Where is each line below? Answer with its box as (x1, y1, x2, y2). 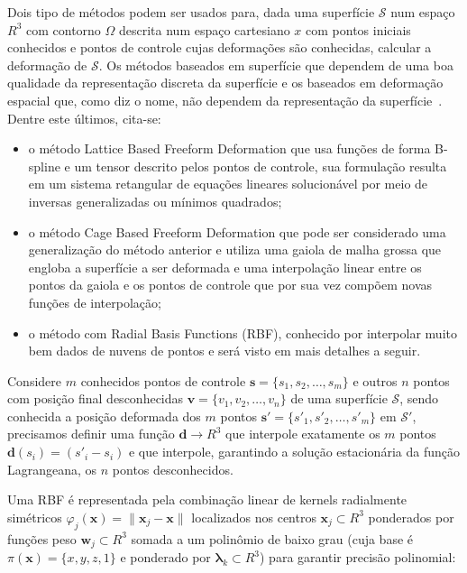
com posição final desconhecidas (7, 389, 184, 408)
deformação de (7, 55, 87, 74)
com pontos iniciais (306, 20, 411, 39)
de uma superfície (290, 389, 388, 408)
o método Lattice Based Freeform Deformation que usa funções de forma (28, 139, 431, 158)
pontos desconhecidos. (112, 459, 233, 478)
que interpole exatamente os (225, 424, 380, 443)
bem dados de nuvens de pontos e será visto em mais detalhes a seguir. (28, 341, 421, 360)
